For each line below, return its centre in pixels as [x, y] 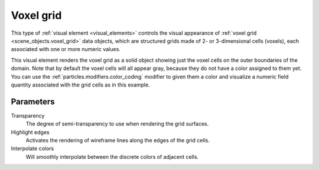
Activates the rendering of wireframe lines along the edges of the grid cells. [118, 140]
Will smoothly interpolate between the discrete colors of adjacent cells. [112, 156]
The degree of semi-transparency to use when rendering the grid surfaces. [117, 124]
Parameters [33, 101]
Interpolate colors [32, 149]
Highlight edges [30, 132]
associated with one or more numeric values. [66, 49]
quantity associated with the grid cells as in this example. [80, 85]
